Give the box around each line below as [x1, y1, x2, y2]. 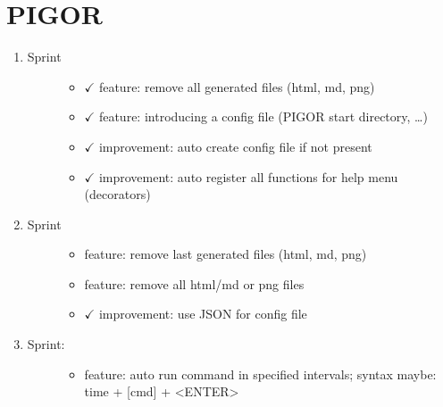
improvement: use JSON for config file [98, 304, 307, 323]
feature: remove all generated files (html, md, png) [98, 77, 375, 96]
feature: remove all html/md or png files [84, 274, 305, 293]
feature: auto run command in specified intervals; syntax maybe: [84, 364, 437, 383]
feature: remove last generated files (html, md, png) [84, 245, 367, 263]
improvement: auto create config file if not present [98, 137, 372, 155]
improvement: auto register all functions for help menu [98, 167, 398, 186]
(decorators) [84, 185, 151, 203]
